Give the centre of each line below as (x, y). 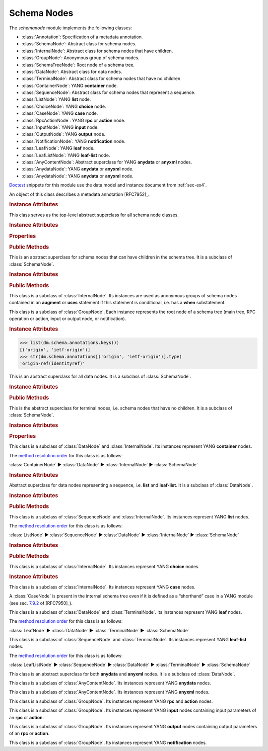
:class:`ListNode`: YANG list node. (56, 99)
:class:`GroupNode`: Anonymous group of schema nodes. (81, 58)
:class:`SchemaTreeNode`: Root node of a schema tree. (78, 65)
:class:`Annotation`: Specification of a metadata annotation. (82, 37)
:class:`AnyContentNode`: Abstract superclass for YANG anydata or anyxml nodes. (107, 162)
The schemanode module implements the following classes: (70, 28)
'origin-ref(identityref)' (52, 364)
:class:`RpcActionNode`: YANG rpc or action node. (73, 120)
